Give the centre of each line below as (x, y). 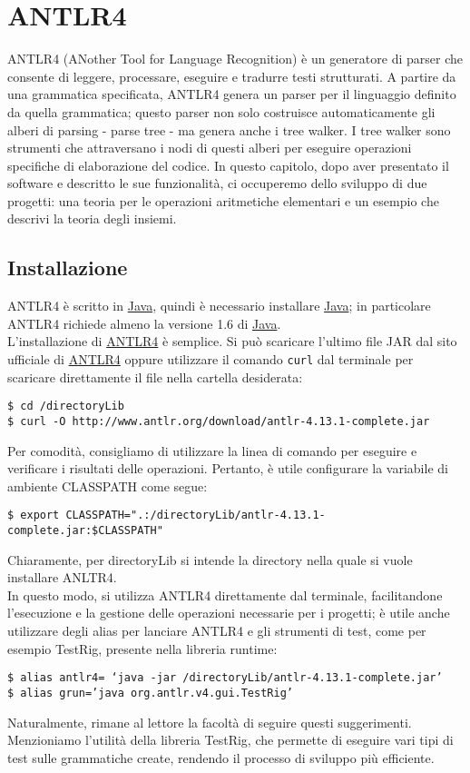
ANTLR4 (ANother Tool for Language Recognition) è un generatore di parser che (235, 59)
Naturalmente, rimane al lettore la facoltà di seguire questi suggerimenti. (210, 722)
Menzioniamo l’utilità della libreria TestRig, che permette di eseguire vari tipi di (230, 740)
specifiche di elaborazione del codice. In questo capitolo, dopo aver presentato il (228, 165)
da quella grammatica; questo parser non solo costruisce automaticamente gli (221, 111)
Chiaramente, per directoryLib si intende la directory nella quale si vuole (210, 559)
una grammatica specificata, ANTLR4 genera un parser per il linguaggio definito (232, 94)
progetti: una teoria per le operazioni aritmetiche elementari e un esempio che (223, 200)
